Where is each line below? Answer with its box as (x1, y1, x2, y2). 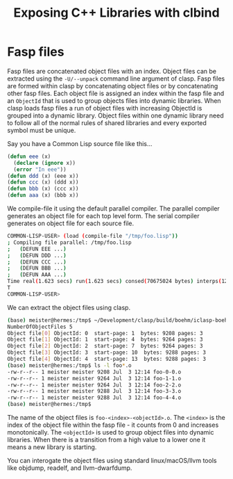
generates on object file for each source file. (7, 219, 135, 227)
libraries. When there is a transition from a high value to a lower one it (7, 436, 206, 444)
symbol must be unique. (7, 126, 76, 134)
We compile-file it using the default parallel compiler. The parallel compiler (7, 204, 220, 213)
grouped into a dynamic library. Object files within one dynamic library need (7, 111, 224, 120)
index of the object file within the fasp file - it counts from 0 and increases (7, 421, 219, 429)
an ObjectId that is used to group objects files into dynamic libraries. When (7, 96, 221, 105)
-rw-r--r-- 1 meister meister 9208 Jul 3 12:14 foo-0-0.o (7, 368, 182, 375)
